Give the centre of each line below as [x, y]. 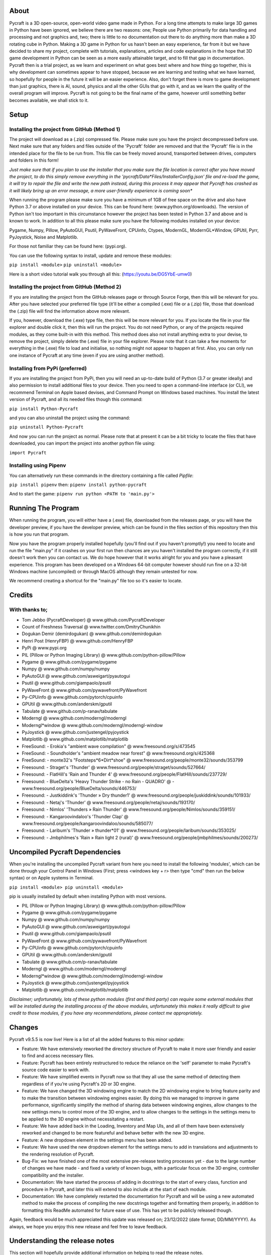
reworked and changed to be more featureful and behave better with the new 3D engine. [113, 1133]
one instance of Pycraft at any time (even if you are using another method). [87, 355]
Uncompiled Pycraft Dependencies [65, 852]
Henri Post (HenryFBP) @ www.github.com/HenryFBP [78, 641]
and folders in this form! [34, 160]
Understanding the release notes [62, 1241]
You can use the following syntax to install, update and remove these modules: [91, 256]
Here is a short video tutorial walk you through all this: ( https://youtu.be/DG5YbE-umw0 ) [101, 274]
